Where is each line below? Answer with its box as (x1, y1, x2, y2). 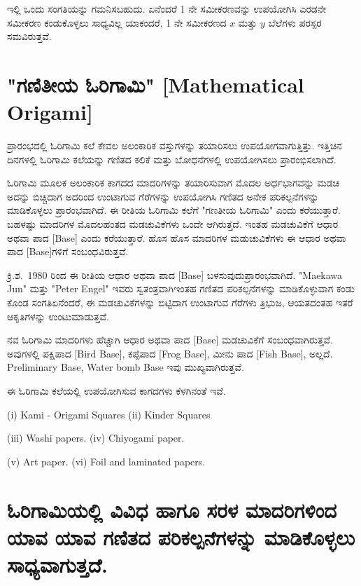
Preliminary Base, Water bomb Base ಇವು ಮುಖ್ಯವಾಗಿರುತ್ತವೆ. (7, 360, 244, 374)
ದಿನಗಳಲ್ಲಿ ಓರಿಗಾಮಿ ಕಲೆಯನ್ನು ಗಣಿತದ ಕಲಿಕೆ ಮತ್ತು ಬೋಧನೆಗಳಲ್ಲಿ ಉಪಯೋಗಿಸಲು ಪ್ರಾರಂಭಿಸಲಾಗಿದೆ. (7, 151, 337, 166)
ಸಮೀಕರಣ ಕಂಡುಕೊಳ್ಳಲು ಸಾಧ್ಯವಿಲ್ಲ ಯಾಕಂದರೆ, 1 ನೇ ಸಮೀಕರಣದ (7, 15, 227, 29)
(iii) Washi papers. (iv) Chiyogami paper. (7, 430, 185, 445)
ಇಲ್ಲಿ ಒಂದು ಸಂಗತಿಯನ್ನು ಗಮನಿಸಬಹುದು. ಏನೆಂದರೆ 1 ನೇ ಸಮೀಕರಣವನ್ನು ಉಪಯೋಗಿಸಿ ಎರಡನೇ (7, 1, 327, 15)
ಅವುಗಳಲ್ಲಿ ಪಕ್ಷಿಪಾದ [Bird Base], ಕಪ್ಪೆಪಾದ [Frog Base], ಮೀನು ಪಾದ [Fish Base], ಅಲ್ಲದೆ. (7, 346, 333, 360)
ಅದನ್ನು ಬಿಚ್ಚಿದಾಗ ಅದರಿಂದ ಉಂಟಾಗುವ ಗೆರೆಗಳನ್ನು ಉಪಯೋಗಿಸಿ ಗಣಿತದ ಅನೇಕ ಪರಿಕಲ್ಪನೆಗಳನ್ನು (7, 189, 319, 203)
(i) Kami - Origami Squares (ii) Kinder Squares (7, 407, 211, 421)
